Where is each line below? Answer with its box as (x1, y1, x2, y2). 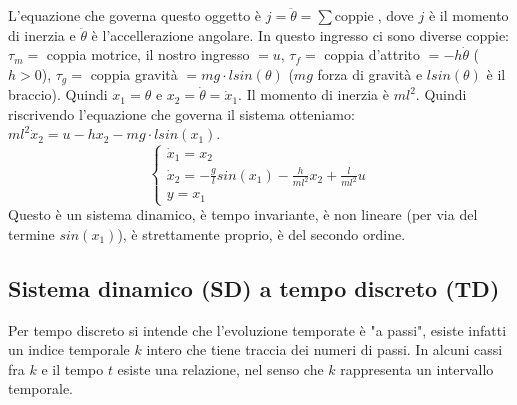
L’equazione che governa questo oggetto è (8, 5, 262, 25)
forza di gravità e (317, 63, 423, 84)
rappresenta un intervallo (340, 358, 494, 379)
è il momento (428, 5, 509, 25)
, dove (377, 5, 414, 25)
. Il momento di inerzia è (238, 84, 389, 105)
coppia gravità (90, 63, 178, 84)
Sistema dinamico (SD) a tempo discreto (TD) (8, 272, 500, 303)
